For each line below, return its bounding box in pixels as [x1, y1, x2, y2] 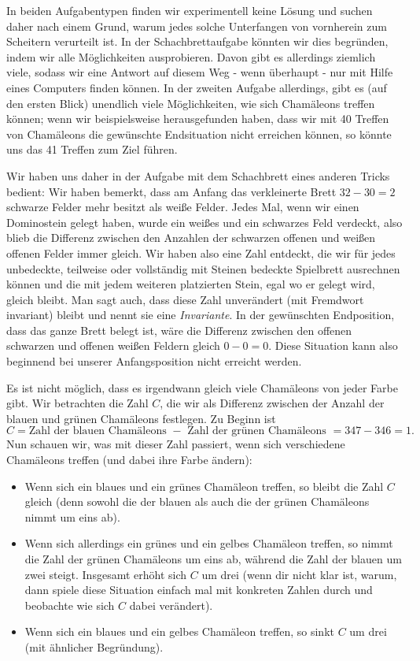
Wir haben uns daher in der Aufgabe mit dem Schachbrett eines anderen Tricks [6, 167, 390, 184]
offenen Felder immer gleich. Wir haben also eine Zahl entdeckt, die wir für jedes [6, 244, 396, 261]
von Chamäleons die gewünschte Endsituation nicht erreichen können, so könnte [6, 125, 392, 142]
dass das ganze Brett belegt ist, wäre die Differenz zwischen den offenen [6, 321, 352, 338]
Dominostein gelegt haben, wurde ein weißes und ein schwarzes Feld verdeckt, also [6, 214, 403, 230]
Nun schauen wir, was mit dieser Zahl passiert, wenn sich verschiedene [6, 436, 345, 452]
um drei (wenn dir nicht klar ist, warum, [201, 566, 397, 582]
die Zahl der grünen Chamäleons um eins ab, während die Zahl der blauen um [24, 551, 402, 566]
